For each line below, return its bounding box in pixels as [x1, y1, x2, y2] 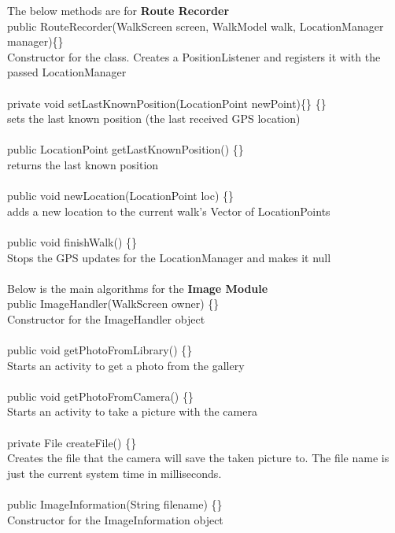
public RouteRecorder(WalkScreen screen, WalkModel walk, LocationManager [7, 17, 384, 34]
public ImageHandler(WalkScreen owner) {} [7, 295, 220, 312]
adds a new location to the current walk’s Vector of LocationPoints [7, 202, 330, 219]
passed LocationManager [7, 64, 127, 80]
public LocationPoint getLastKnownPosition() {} [7, 141, 244, 157]
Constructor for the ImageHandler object [7, 310, 205, 327]
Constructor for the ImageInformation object [7, 511, 223, 527]
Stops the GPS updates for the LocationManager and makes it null [7, 249, 331, 265]
